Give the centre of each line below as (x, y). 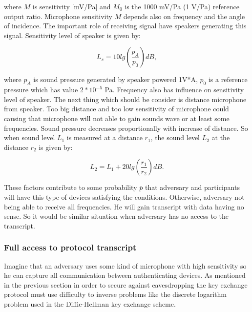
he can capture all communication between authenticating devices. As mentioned (125, 275)
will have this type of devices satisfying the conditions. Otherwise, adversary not (124, 197)
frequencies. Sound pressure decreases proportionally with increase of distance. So (126, 128)
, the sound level (175, 137)
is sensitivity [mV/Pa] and (72, 6)
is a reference (228, 79)
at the (221, 137)
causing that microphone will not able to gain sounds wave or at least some (117, 118)
